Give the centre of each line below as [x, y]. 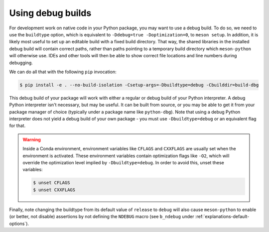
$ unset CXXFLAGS [54, 190]
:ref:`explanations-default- [222, 217]
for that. [17, 126]
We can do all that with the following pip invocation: [63, 72]
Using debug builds [50, 13]
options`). [19, 224]
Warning [32, 139]
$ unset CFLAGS [52, 183]
